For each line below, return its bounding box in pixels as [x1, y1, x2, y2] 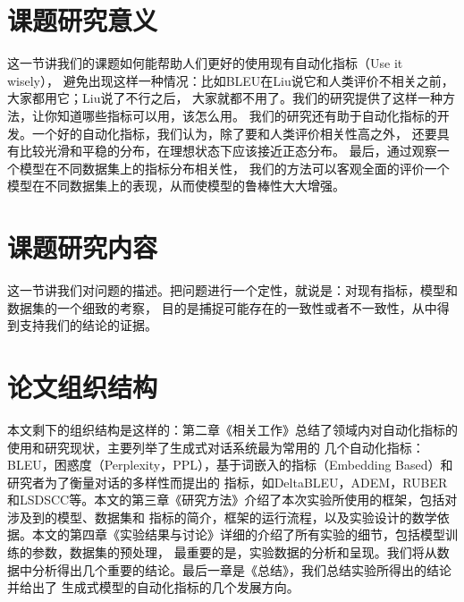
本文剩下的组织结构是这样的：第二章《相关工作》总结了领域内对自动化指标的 [7, 420, 458, 438]
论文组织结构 [7, 368, 158, 404]
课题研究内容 [7, 229, 158, 266]
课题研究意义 [7, 2, 158, 38]
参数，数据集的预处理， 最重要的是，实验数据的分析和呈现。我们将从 [31, 543, 437, 562]
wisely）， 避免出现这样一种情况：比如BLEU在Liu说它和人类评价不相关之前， [7, 71, 454, 89]
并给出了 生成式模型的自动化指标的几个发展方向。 [7, 578, 299, 597]
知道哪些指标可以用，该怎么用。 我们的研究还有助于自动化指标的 [56, 106, 437, 124]
